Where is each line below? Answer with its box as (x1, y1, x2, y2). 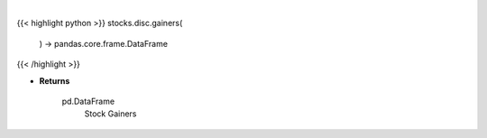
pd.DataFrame (61, 96, 115, 106)
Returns (39, 75, 70, 86)
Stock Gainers (84, 108, 137, 119)
